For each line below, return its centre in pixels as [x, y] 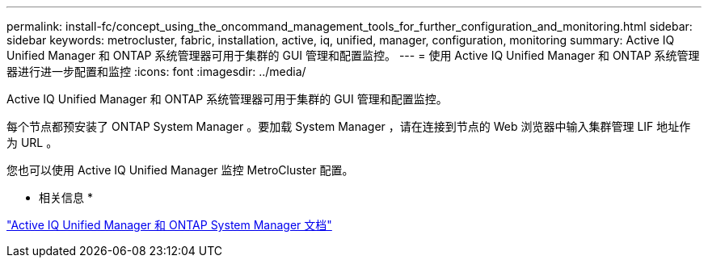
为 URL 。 [32, 142]
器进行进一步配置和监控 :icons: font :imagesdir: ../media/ [156, 71]
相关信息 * [66, 197]
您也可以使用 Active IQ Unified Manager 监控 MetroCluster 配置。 [180, 170]
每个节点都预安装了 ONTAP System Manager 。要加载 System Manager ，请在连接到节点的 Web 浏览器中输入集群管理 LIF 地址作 [349, 126]
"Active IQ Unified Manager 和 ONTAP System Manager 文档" [169, 225]
